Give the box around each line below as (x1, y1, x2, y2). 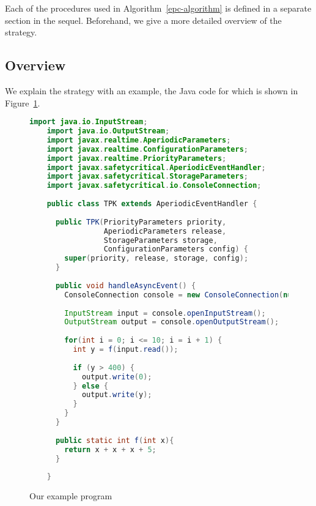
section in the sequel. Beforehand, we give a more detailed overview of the (5, 13, 282, 26)
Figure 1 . (5, 96, 40, 109)
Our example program (29, 489, 112, 502)
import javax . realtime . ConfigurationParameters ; (46, 144, 249, 154)
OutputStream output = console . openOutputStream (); (64, 318, 279, 327)
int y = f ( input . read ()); (73, 345, 178, 354)
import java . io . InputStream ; (29, 117, 148, 127)
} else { (73, 381, 108, 390)
